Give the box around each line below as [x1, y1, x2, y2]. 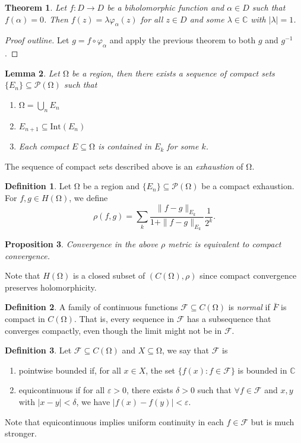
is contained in [98, 140, 152, 152]
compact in [5, 313, 45, 324]
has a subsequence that [187, 313, 271, 324]
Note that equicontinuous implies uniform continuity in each [5, 415, 224, 428]
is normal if [228, 301, 270, 313]
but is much [251, 415, 294, 428]
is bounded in [237, 364, 287, 376]
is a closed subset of [73, 269, 145, 282]
